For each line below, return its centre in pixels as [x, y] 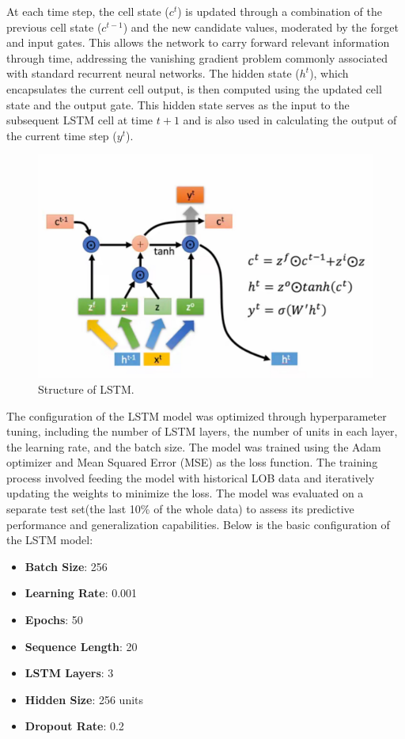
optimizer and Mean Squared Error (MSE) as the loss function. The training [192, 462]
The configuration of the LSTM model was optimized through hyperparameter [197, 415]
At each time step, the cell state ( [88, 11]
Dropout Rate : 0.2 [74, 726]
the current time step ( [62, 135]
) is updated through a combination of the [280, 11]
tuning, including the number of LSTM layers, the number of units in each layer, [202, 431]
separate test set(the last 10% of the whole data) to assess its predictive [180, 509]
